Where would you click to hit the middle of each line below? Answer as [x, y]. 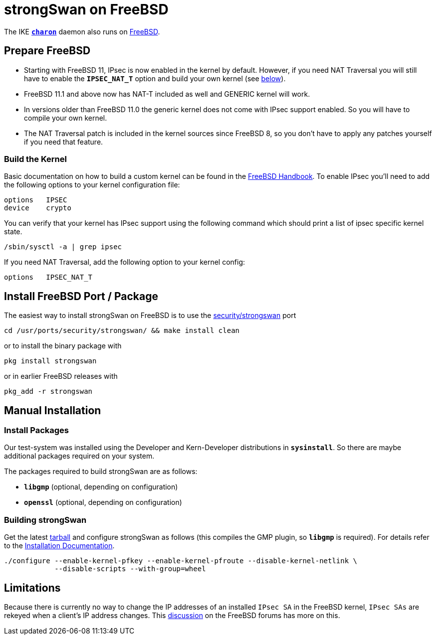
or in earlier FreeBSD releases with [61, 376]
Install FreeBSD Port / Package [81, 296]
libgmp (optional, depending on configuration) [101, 487]
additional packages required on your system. [79, 456]
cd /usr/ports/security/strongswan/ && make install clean [122, 331]
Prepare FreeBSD [47, 51]
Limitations [32, 588]
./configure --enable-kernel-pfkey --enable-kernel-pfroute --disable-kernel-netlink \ [181, 561]
